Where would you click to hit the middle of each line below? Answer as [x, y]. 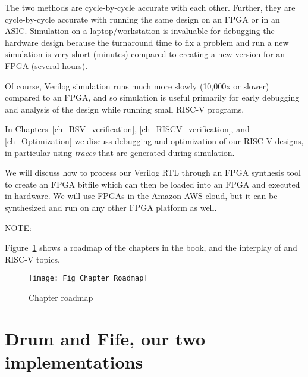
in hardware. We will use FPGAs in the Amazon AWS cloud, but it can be [141, 196]
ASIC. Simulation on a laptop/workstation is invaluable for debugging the [140, 31]
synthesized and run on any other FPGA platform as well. [111, 207]
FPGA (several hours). [46, 65]
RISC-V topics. [32, 259]
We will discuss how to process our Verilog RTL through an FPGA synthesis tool [153, 172]
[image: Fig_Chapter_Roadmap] [88, 278]
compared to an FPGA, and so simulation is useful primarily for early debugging [152, 97]
